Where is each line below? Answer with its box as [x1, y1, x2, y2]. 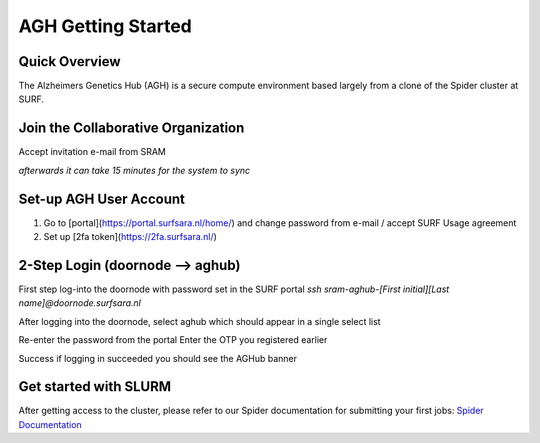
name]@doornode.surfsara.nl [18, 297, 142, 309]
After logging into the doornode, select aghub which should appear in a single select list [18, 315, 381, 327]
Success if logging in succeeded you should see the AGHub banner [18, 352, 298, 364]
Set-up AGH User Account [18, 190, 185, 207]
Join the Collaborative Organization [18, 120, 245, 137]
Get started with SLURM [18, 378, 172, 395]
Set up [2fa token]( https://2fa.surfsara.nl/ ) [43, 231, 217, 243]
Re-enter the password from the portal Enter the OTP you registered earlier [18, 334, 328, 346]
